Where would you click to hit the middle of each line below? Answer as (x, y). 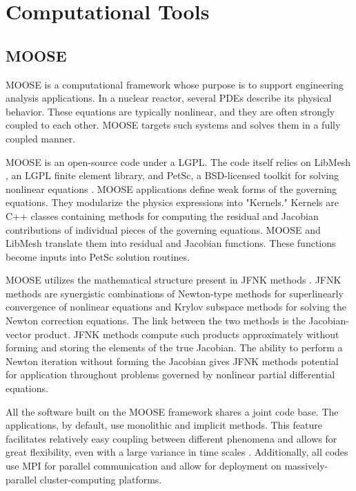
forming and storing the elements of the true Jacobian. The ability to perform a (174, 348)
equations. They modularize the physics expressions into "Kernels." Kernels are (172, 202)
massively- (306, 466)
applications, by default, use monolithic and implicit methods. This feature (164, 425)
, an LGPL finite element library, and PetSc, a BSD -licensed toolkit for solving (172, 175)
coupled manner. (41, 138)
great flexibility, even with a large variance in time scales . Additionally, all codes (177, 452)
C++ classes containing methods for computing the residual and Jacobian (162, 215)
